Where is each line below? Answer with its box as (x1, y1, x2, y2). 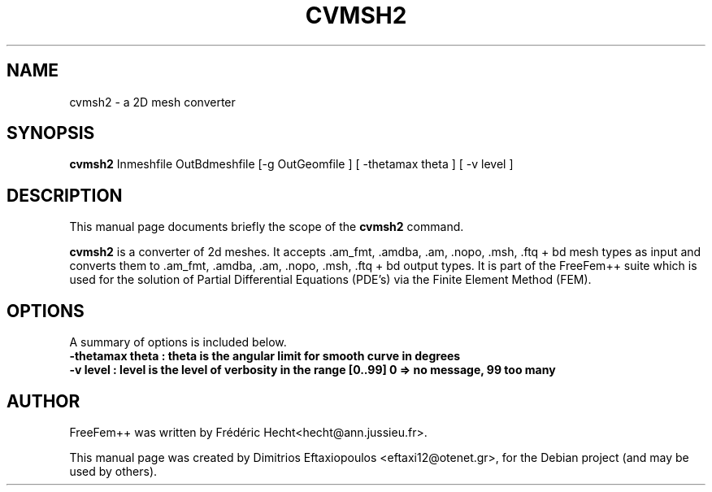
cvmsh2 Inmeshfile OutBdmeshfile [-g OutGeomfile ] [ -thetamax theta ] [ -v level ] (69, 157, 514, 172)
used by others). (69, 464, 158, 478)
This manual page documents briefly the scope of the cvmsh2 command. (69, 220, 464, 234)
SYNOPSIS (7, 123, 95, 144)
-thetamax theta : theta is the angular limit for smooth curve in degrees (69, 349, 461, 364)
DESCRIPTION (7, 185, 123, 206)
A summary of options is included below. (69, 335, 287, 350)
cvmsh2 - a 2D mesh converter (69, 94, 236, 109)
